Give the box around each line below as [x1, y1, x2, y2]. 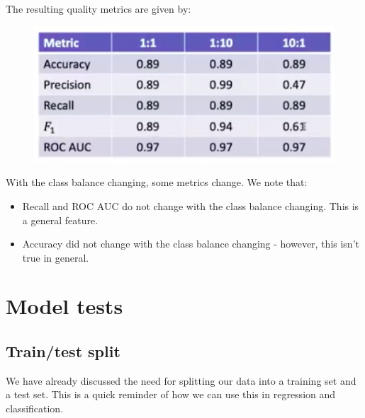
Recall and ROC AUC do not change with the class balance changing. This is [22, 198, 359, 213]
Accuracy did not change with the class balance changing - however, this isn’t [22, 236, 359, 251]
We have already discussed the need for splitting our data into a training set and [6, 373, 356, 388]
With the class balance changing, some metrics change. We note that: [6, 175, 308, 190]
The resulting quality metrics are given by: [6, 1, 191, 16]
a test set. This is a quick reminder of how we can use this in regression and [6, 387, 336, 402]
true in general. [22, 250, 89, 265]
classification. [6, 401, 64, 416]
